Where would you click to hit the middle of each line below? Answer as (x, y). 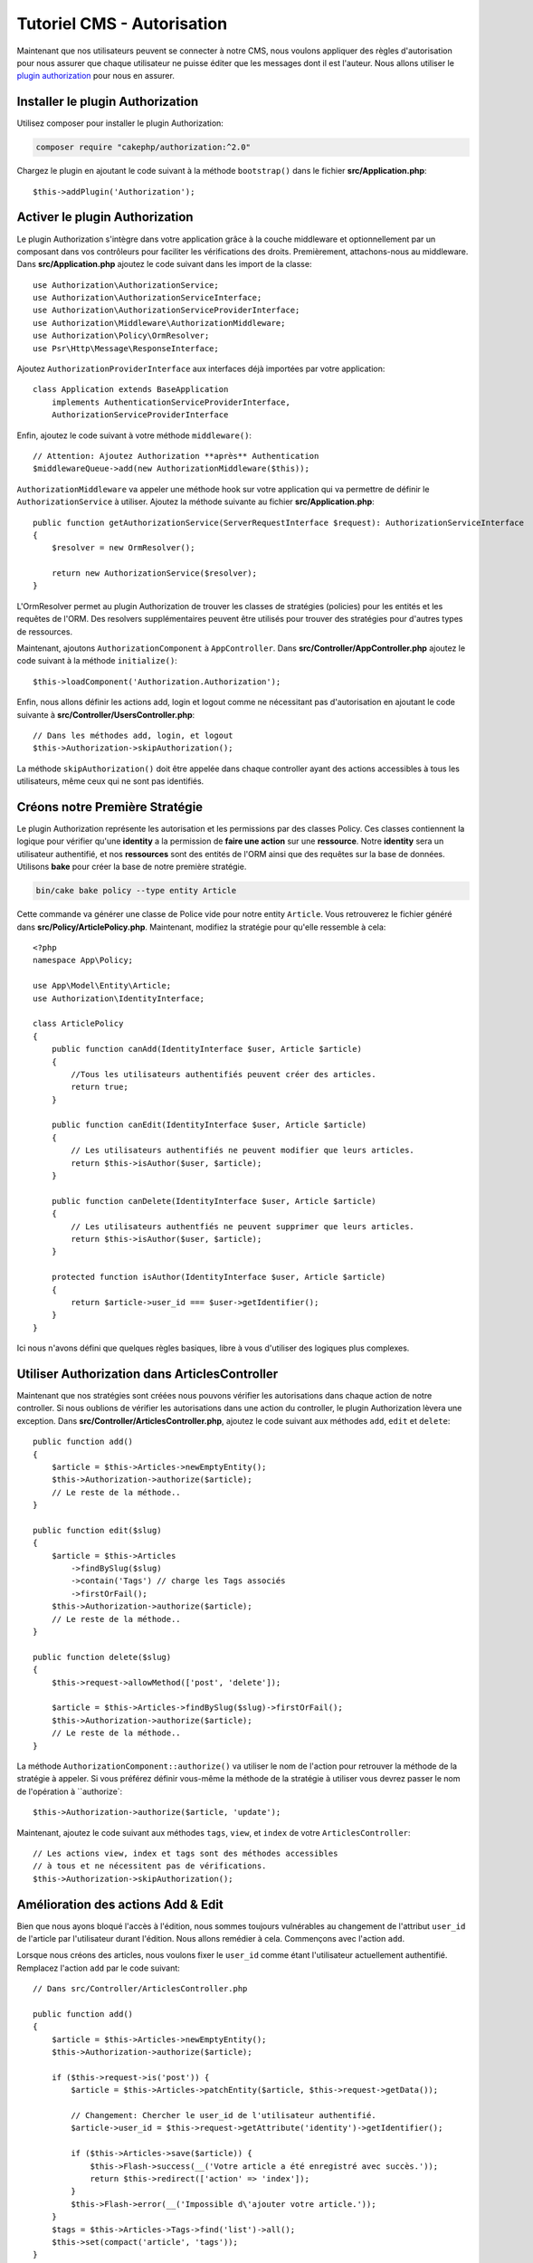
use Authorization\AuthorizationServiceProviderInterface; (167, 310)
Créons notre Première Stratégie (110, 807)
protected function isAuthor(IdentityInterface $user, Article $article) (219, 1277)
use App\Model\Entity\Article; (102, 986)
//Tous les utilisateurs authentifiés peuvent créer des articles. (224, 1074)
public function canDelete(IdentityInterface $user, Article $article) (214, 1201)
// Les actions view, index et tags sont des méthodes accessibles (186, 1853)
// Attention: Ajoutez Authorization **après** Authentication (176, 456)
